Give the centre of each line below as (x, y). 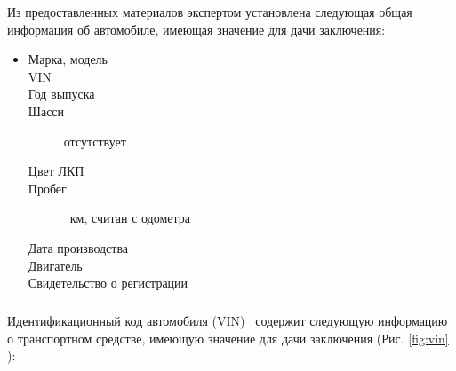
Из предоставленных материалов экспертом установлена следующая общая (210, 12)
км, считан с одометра (130, 218)
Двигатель (55, 265)
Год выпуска (61, 94)
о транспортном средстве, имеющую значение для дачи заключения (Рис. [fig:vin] (228, 338)
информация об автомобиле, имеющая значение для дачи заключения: (196, 29)
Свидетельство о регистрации (108, 283)
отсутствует (95, 141)
